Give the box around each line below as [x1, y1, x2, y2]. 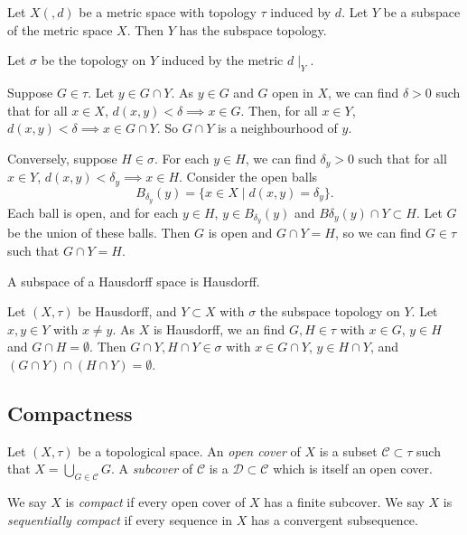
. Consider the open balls [179, 167, 318, 186]
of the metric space [7, 20, 113, 39]
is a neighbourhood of [218, 118, 338, 137]
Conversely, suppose [7, 148, 117, 167]
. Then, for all [240, 100, 318, 119]
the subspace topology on [259, 302, 400, 321]
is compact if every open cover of [65, 493, 246, 512]
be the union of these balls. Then [7, 223, 191, 242]
